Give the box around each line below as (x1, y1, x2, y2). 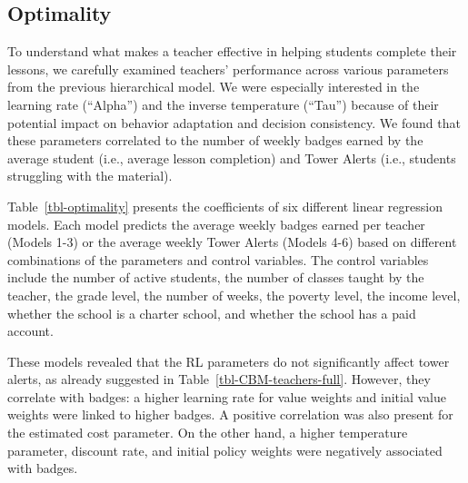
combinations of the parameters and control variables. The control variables (7, 250, 429, 269)
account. (7, 321, 54, 340)
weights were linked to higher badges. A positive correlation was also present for (7, 405, 453, 424)
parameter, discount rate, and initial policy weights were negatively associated (7, 440, 443, 459)
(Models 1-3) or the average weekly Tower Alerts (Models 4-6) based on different (7, 232, 457, 251)
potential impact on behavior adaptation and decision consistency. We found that (7, 113, 461, 132)
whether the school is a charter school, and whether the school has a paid (7, 303, 416, 322)
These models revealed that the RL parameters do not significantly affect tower (7, 351, 450, 370)
